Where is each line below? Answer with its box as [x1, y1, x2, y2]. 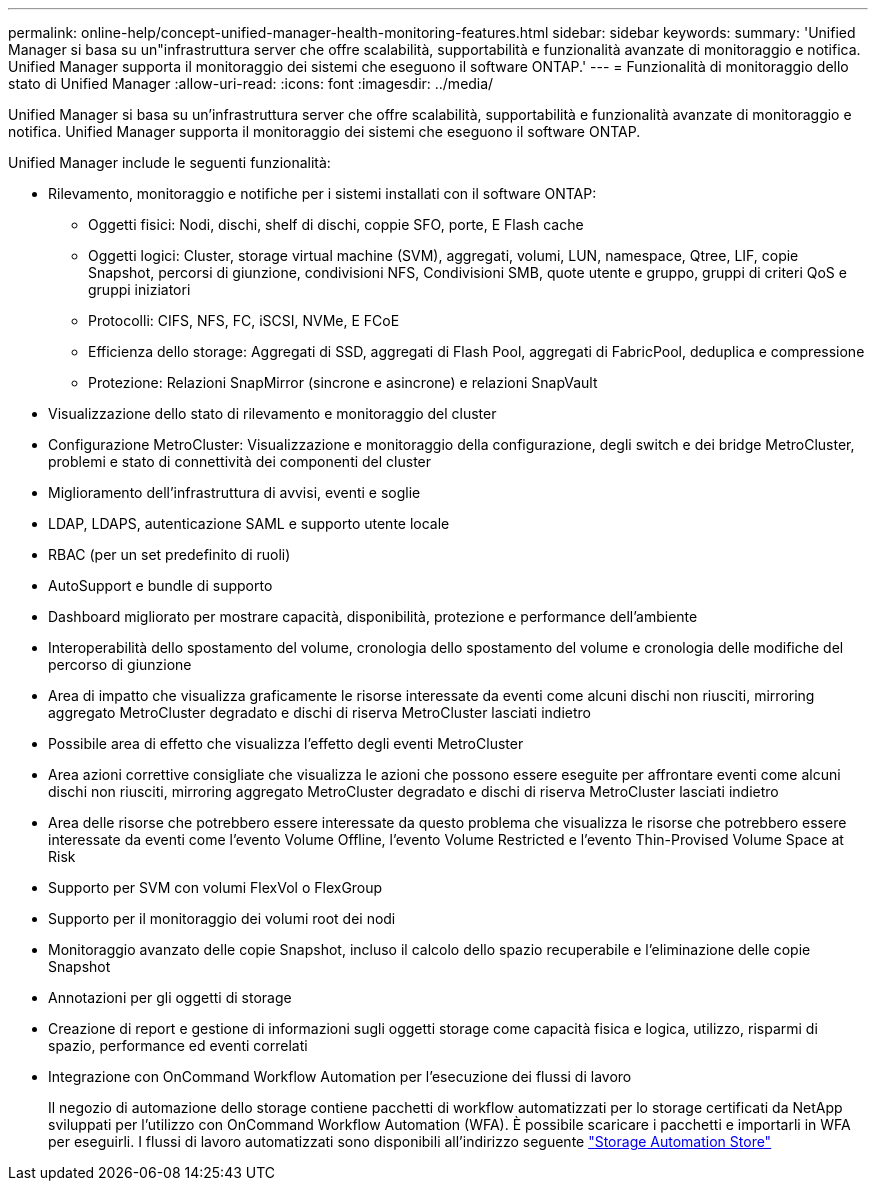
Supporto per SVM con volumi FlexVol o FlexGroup [48, 879, 383, 896]
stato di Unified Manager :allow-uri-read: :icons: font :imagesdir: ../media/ [8, 75, 494, 92]
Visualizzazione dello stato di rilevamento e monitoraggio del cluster [48, 405, 497, 422]
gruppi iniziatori [88, 281, 191, 298]
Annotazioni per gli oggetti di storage [48, 989, 292, 1006]
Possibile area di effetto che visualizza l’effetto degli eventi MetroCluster [48, 735, 524, 752]
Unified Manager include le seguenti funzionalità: [8, 154, 331, 171]
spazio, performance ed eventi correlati [48, 1037, 308, 1054]
